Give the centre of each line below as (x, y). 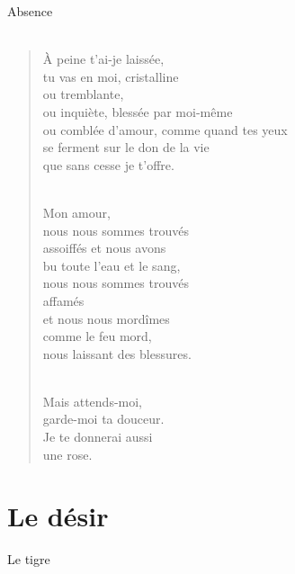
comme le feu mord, (97, 336)
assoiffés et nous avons (104, 248)
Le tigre (29, 559)
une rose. (67, 454)
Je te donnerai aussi (98, 437)
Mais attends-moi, (93, 401)
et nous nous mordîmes (106, 318)
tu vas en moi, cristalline (111, 76)
